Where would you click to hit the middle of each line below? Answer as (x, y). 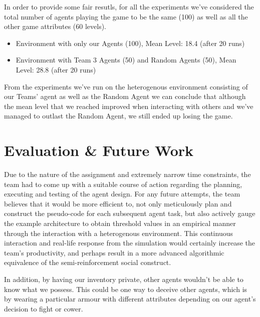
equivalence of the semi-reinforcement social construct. (88, 262)
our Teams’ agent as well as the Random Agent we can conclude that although (125, 96)
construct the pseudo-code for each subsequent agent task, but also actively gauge (130, 213)
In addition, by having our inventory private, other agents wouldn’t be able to (124, 279)
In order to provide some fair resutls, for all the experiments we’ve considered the (129, 6)
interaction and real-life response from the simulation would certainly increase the (130, 243)
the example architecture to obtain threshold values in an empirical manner (120, 223)
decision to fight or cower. (44, 308)
